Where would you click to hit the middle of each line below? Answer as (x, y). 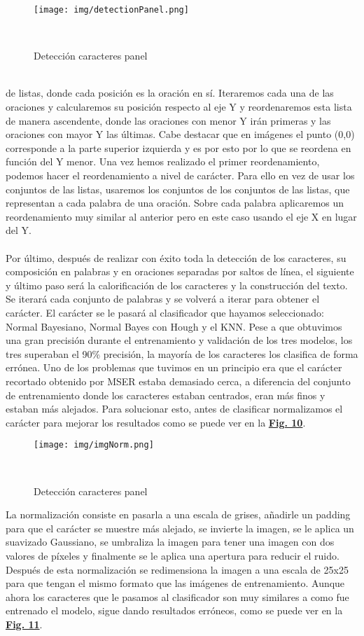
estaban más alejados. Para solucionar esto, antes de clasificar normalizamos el (174, 409)
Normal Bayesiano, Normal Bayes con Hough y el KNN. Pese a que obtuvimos (174, 326)
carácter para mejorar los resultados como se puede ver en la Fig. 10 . (156, 422)
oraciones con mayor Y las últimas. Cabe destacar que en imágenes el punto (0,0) (180, 134)
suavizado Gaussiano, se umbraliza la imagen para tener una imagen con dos (170, 542)
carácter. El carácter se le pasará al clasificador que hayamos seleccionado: (165, 312)
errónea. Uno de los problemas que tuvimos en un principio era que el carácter (174, 367)
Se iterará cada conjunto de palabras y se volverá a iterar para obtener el (163, 299)
